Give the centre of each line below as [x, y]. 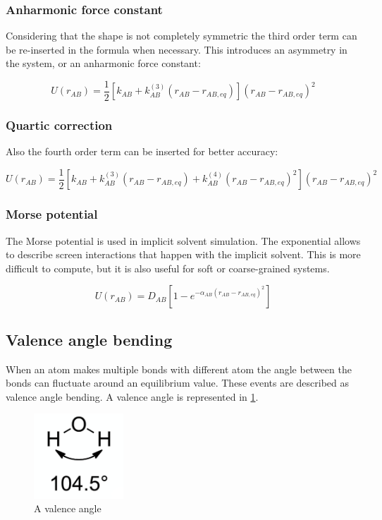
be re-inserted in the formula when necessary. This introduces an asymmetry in [177, 49]
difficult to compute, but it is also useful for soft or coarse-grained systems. [168, 268]
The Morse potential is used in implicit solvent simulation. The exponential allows [183, 240]
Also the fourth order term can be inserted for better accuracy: [142, 151]
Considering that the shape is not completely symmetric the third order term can [181, 36]
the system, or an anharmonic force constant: [103, 63]
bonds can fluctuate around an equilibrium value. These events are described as [178, 383]
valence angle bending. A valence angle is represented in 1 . [132, 396]
